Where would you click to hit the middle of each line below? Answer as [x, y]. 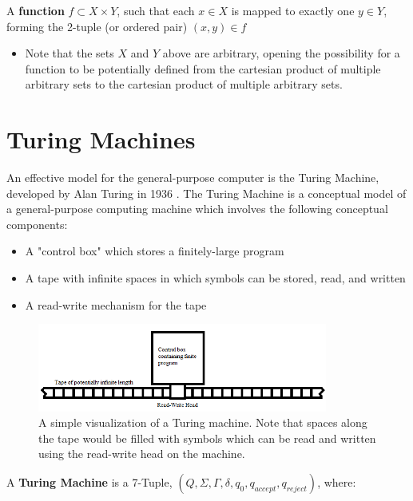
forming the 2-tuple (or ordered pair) [97, 26]
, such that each [156, 10]
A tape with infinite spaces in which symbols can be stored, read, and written [215, 278]
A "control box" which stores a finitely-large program [155, 251]
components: [37, 224]
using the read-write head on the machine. [142, 454]
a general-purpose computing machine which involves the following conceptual [197, 209]
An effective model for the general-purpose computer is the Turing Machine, [193, 178]
